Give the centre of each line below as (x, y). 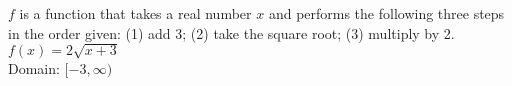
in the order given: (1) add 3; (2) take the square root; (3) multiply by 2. (231, 32)
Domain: (34, 67)
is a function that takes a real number (135, 13)
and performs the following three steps (386, 13)
